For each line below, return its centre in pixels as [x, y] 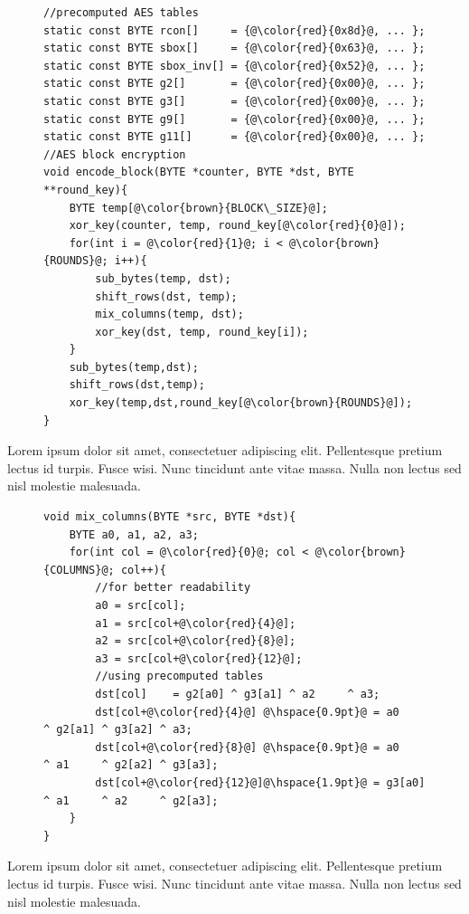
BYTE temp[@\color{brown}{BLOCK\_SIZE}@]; [198, 208]
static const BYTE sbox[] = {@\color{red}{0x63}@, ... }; [234, 48]
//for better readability [173, 588]
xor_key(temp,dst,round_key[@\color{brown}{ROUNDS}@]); [241, 403]
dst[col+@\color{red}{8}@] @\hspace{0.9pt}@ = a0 [247, 747]
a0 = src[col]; [141, 605]
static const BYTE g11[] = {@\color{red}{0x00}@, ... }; [234, 137]
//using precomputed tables [179, 676]
